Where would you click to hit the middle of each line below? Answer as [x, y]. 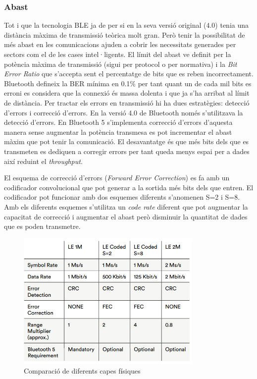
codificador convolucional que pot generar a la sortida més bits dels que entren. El [129, 187]
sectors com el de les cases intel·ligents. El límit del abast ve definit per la [118, 54]
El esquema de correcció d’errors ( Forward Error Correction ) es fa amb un [117, 178]
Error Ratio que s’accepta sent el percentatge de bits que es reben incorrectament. [129, 74]
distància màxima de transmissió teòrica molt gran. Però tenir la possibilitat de [125, 34]
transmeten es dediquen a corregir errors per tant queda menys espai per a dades [127, 151]
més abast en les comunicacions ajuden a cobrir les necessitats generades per [120, 44]
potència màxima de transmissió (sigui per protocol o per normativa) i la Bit [121, 64]
